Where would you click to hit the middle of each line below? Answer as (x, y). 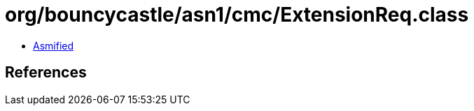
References (46, 73)
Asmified (54, 45)
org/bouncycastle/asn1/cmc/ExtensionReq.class (237, 15)
